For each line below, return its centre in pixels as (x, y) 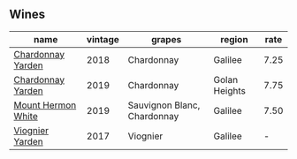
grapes (167, 39)
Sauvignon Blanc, (164, 105)
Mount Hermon (45, 105)
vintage (103, 39)
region (235, 39)
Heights (229, 90)
